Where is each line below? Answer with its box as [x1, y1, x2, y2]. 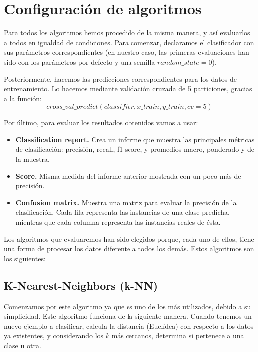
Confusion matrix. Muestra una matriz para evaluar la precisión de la [15, 197, 237, 207]
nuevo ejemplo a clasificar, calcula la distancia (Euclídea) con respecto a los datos [4, 320, 254, 331]
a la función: [4, 93, 42, 103]
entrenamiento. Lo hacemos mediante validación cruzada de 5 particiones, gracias [4, 83, 252, 94]
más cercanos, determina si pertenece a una [111, 330, 244, 341]
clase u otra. [4, 340, 41, 350]
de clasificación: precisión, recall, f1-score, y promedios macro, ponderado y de [15, 144, 254, 154]
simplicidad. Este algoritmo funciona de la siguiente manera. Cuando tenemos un [4, 311, 252, 321]
